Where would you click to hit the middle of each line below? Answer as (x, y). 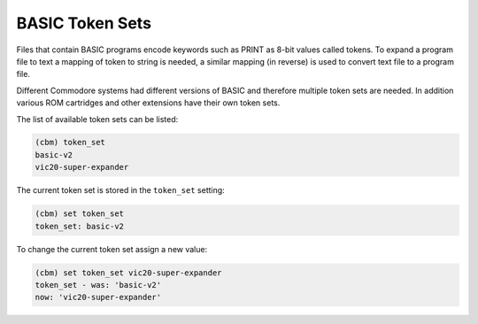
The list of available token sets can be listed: (97, 119)
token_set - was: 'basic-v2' (98, 285)
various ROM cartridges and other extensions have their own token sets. (148, 103)
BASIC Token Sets (84, 23)
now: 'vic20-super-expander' (98, 297)
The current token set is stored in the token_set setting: (120, 190)
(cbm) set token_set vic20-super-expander (128, 273)
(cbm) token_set (70, 143)
